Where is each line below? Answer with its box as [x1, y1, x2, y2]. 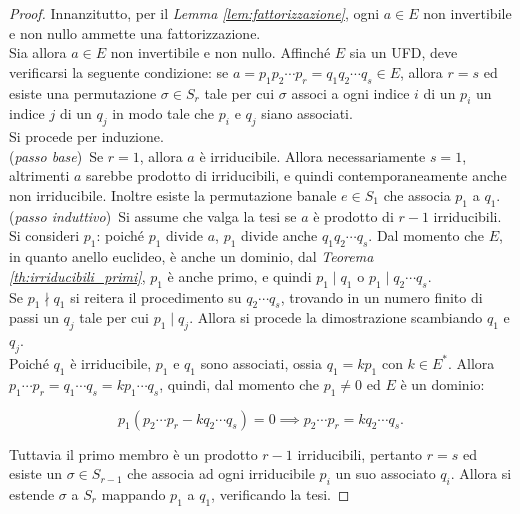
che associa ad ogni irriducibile [127, 463, 315, 484]
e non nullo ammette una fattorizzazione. [9, 22, 261, 43]
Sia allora [9, 42, 67, 63]
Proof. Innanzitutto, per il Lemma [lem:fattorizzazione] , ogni [9, 3, 380, 23]
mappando [101, 483, 166, 504]
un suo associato [335, 463, 436, 484]
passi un [9, 307, 59, 328]
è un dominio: [400, 373, 485, 394]
